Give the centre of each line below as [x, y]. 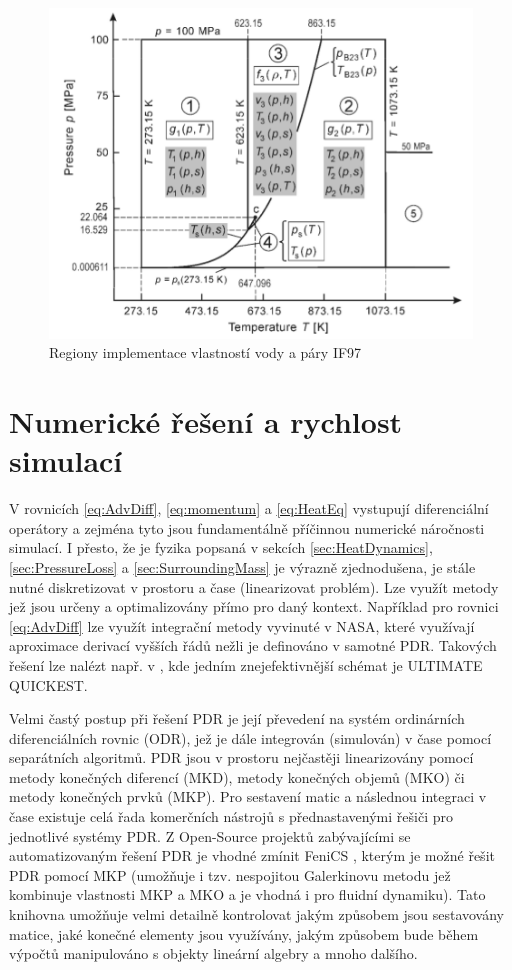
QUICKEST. [48, 684]
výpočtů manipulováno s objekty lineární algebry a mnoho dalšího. [213, 953]
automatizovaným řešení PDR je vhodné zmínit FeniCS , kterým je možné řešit [252, 855]
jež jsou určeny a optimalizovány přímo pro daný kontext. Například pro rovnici [254, 606]
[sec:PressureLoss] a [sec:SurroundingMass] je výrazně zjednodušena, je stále [242, 566]
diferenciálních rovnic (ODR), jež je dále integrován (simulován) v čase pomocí [250, 737]
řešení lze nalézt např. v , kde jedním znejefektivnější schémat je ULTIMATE [246, 664]
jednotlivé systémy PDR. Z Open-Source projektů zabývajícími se [210, 835]
